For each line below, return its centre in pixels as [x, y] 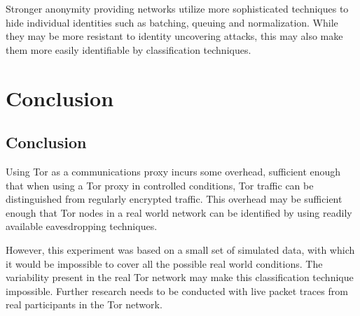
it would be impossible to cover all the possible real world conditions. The [164, 263]
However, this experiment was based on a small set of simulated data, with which [180, 249]
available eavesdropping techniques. [82, 226]
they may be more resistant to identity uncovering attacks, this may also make [174, 36]
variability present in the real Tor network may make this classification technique [180, 277]
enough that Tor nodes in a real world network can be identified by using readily [179, 212]
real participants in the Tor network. [84, 304]
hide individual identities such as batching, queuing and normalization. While [172, 22]
